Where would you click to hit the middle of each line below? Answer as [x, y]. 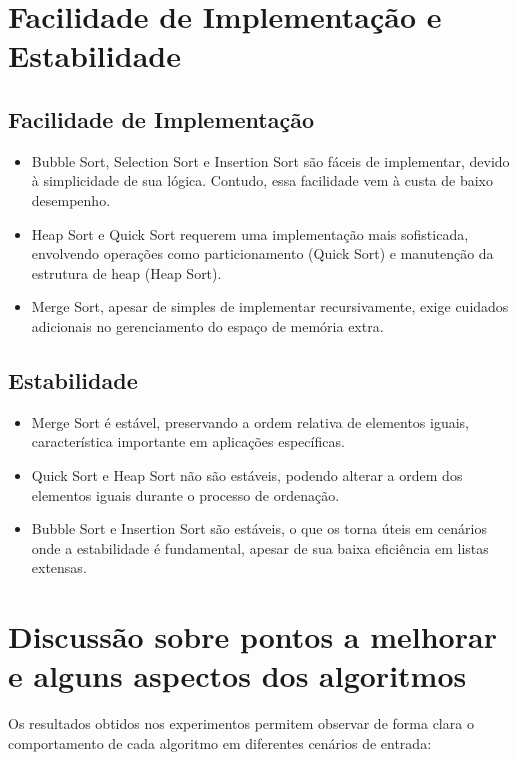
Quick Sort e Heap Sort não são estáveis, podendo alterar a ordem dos [247, 474]
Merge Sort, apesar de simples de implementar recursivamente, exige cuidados [270, 306]
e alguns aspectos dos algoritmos [237, 675]
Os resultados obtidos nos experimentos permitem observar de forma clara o [241, 723]
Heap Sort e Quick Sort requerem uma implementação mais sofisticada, [250, 233]
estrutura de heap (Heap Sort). [126, 272]
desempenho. [71, 199]
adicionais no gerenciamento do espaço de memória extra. [207, 325]
